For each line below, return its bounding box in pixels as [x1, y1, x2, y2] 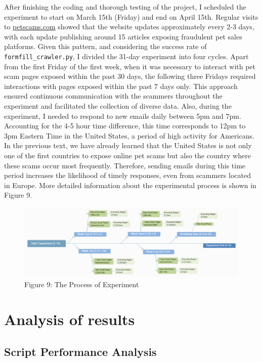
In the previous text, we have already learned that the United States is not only [4, 140, 252, 151]
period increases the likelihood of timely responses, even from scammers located [4, 170, 251, 180]
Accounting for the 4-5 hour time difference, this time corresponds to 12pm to [4, 120, 246, 131]
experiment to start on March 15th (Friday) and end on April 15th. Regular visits [4, 11, 258, 22]
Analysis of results [4, 309, 135, 330]
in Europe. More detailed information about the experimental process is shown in [4, 179, 256, 190]
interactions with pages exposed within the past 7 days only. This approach [4, 80, 238, 91]
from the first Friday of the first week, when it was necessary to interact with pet [4, 61, 255, 71]
